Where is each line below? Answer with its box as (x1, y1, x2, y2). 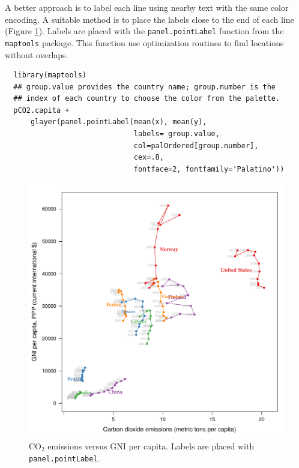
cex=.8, (133, 153, 164, 162)
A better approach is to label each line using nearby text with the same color (5, 1, 289, 13)
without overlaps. (5, 48, 68, 61)
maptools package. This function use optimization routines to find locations (5, 36, 284, 49)
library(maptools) (13, 71, 87, 80)
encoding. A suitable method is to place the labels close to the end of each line (5, 13, 294, 25)
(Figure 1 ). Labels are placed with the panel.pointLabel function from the (5, 25, 284, 37)
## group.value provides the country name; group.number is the (13, 82, 276, 91)
